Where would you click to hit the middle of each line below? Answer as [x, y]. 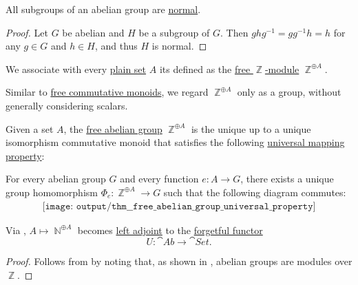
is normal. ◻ [179, 46]
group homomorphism [52, 192]
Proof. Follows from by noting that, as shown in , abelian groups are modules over [179, 261]
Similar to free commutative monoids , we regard [107, 92]
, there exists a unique [287, 179]
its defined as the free [205, 68]
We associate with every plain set [76, 68]
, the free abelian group [113, 128]
